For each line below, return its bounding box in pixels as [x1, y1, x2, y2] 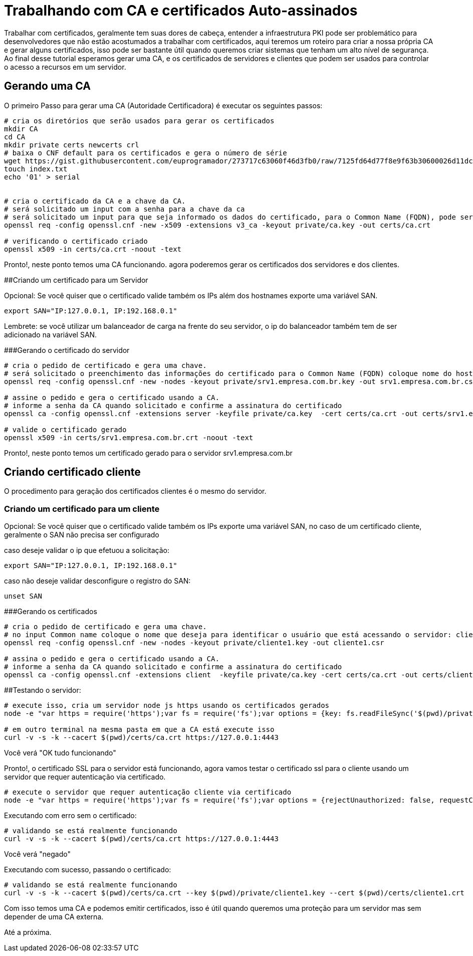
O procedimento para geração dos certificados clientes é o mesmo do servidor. [4, 487, 267, 496]
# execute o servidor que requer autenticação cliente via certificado [4, 788, 292, 797]
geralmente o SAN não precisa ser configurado [4, 530, 159, 539]
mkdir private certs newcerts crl [4, 140, 139, 149]
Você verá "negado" [4, 850, 71, 859]
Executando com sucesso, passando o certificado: [4, 865, 171, 874]
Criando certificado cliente [4, 466, 141, 479]
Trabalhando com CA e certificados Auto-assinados [4, 2, 358, 19]
